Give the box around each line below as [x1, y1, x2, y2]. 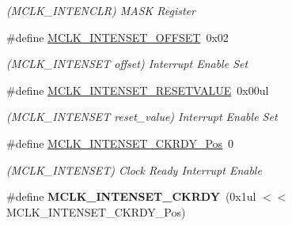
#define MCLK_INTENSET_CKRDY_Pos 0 [6, 134, 234, 151]
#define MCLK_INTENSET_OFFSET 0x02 [6, 28, 229, 45]
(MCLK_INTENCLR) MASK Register [6, 2, 196, 18]
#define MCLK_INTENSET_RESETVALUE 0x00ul [6, 81, 269, 98]
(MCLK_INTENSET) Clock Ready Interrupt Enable [6, 161, 262, 178]
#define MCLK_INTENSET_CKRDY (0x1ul [6, 188, 256, 205]
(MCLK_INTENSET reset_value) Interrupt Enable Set [6, 108, 278, 125]
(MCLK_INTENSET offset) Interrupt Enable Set [6, 55, 248, 72]
